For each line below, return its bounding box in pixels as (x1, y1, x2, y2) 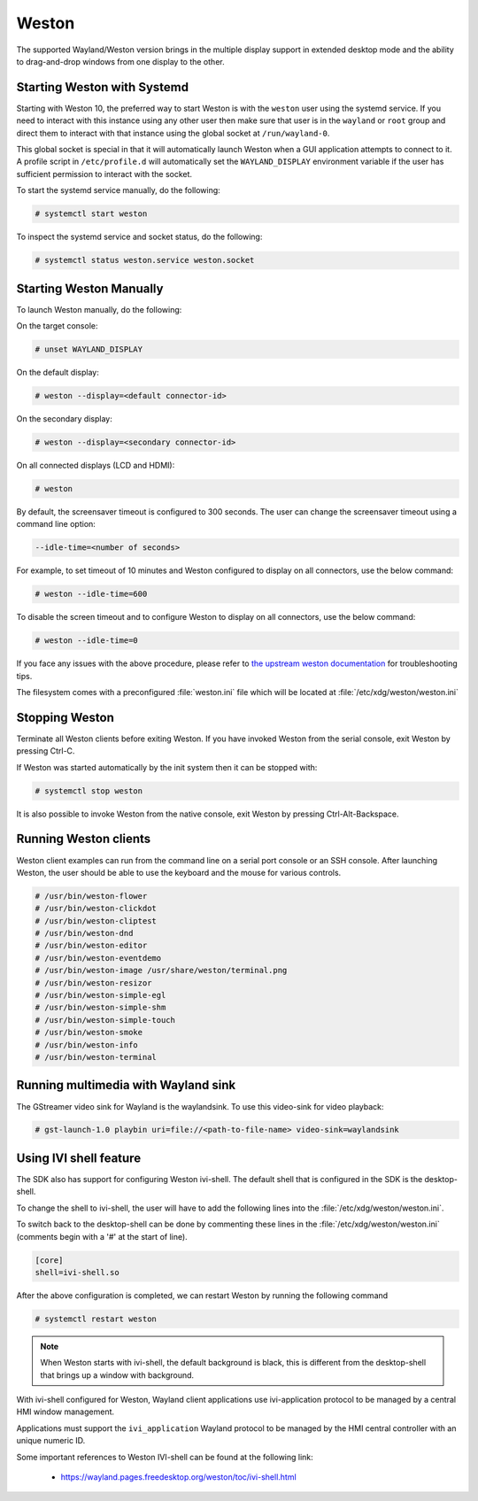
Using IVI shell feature (16, 1150, 142, 1165)
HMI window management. (16, 1406, 115, 1417)
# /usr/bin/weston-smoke (35, 1027, 143, 1038)
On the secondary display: (16, 413, 112, 424)
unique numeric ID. (16, 1435, 86, 1446)
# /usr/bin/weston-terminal (35, 1052, 157, 1062)
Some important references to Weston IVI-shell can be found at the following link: (16, 1451, 313, 1462)
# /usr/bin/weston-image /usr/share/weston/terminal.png (35, 965, 288, 976)
